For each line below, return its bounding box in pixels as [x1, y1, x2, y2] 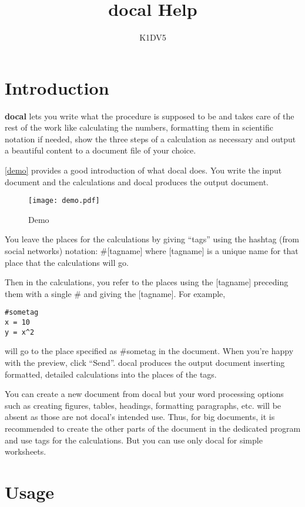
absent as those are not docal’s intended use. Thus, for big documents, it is [5, 411, 275, 423]
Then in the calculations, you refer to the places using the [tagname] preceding [5, 276, 289, 288]
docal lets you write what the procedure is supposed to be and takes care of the [5, 109, 294, 122]
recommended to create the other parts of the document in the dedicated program [5, 422, 301, 434]
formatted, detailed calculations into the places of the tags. [5, 368, 217, 380]
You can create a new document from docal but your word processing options [5, 388, 284, 400]
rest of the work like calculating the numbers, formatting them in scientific [5, 121, 273, 134]
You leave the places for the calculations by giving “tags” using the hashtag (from [5, 233, 299, 245]
